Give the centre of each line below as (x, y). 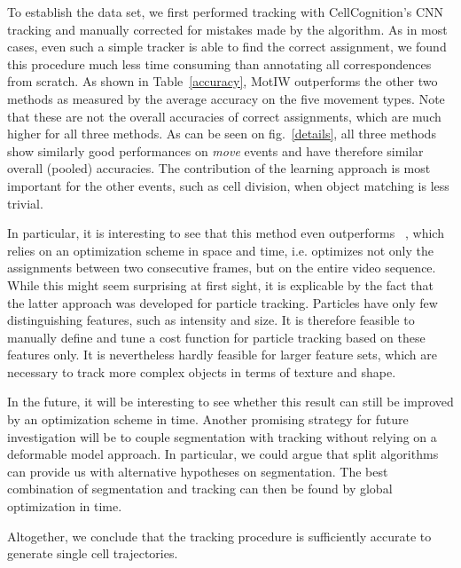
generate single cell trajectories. (93, 553)
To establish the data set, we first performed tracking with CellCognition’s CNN (226, 12)
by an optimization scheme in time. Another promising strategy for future (208, 419)
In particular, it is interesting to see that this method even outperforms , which (226, 233)
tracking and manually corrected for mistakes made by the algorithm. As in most (227, 29)
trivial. (25, 203)
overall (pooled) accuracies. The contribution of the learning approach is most (219, 168)
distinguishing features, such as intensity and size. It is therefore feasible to (211, 320)
